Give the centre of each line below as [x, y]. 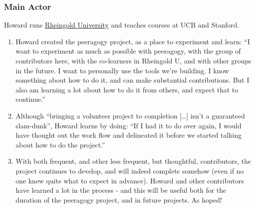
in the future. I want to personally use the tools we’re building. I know [122, 70]
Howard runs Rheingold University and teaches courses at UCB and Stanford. [122, 25]
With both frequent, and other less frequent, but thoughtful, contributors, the [133, 161]
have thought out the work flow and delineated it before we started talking [128, 135]
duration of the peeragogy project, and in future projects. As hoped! [119, 199]
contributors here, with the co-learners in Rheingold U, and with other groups [133, 60]
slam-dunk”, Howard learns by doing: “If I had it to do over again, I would [128, 125]
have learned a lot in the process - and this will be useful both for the [121, 190]
